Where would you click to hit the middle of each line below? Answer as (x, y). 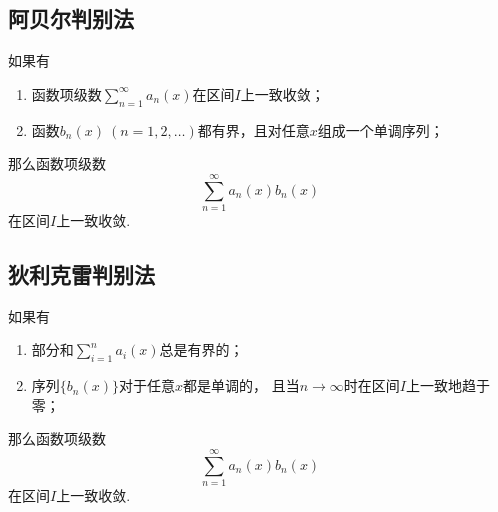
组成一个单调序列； (380, 129)
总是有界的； (201, 349)
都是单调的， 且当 (241, 385)
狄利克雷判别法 (81, 273)
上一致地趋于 (447, 385)
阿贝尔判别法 (71, 18)
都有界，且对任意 (253, 129)
